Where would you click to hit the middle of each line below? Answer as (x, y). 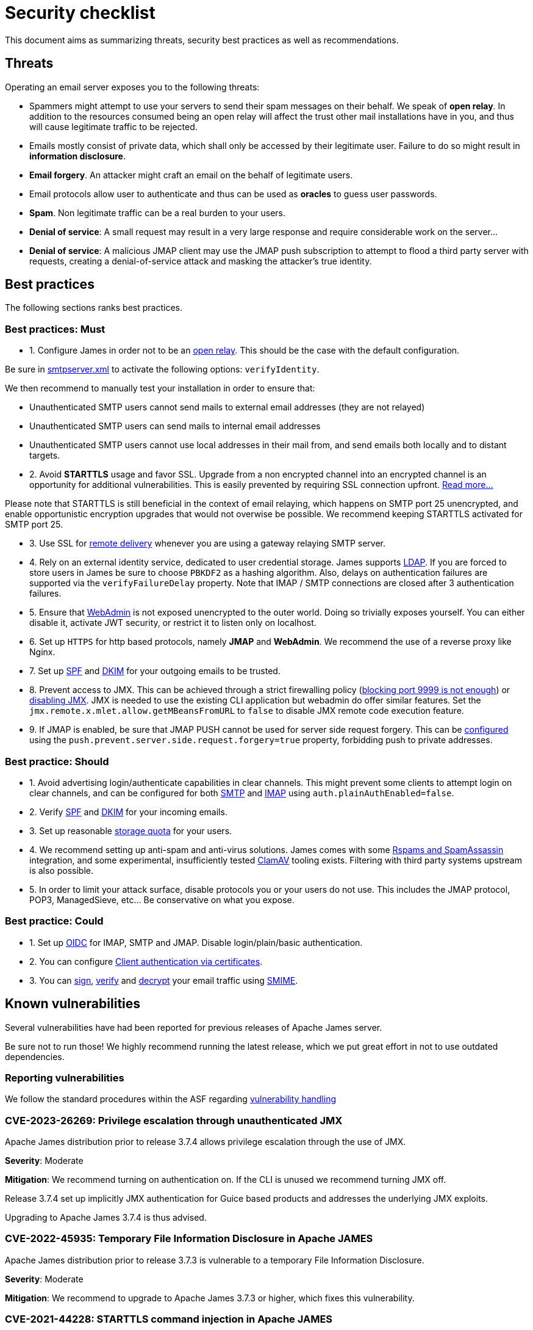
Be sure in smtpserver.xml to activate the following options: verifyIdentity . (162, 369)
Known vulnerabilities (73, 1004)
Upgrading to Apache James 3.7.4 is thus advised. (106, 1218)
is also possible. (61, 870)
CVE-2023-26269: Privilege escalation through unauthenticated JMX (174, 1120)
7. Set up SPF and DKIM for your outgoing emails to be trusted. (155, 671)
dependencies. (35, 1056)
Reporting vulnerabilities (65, 1077)
